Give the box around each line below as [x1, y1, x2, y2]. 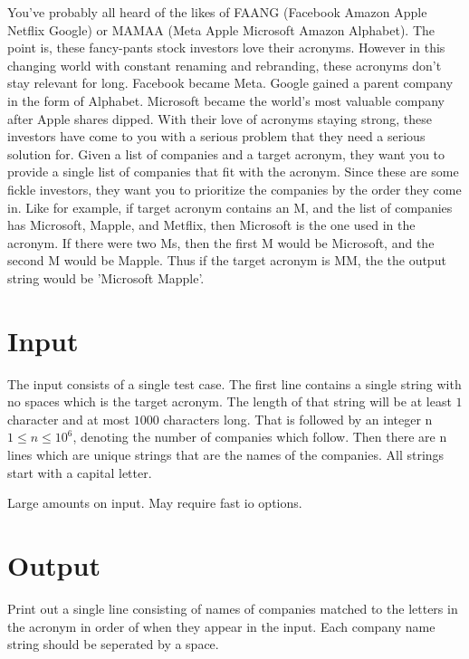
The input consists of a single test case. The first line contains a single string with [7, 374, 462, 393]
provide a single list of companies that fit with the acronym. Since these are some [7, 162, 459, 181]
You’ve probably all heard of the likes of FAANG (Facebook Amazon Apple [7, 3, 427, 21]
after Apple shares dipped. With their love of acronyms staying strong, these [7, 109, 432, 128]
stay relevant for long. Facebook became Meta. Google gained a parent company [7, 73, 454, 92]
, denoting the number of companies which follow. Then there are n [72, 427, 447, 446]
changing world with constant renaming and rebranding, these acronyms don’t [7, 55, 442, 74]
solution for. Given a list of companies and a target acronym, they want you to [7, 144, 445, 163]
